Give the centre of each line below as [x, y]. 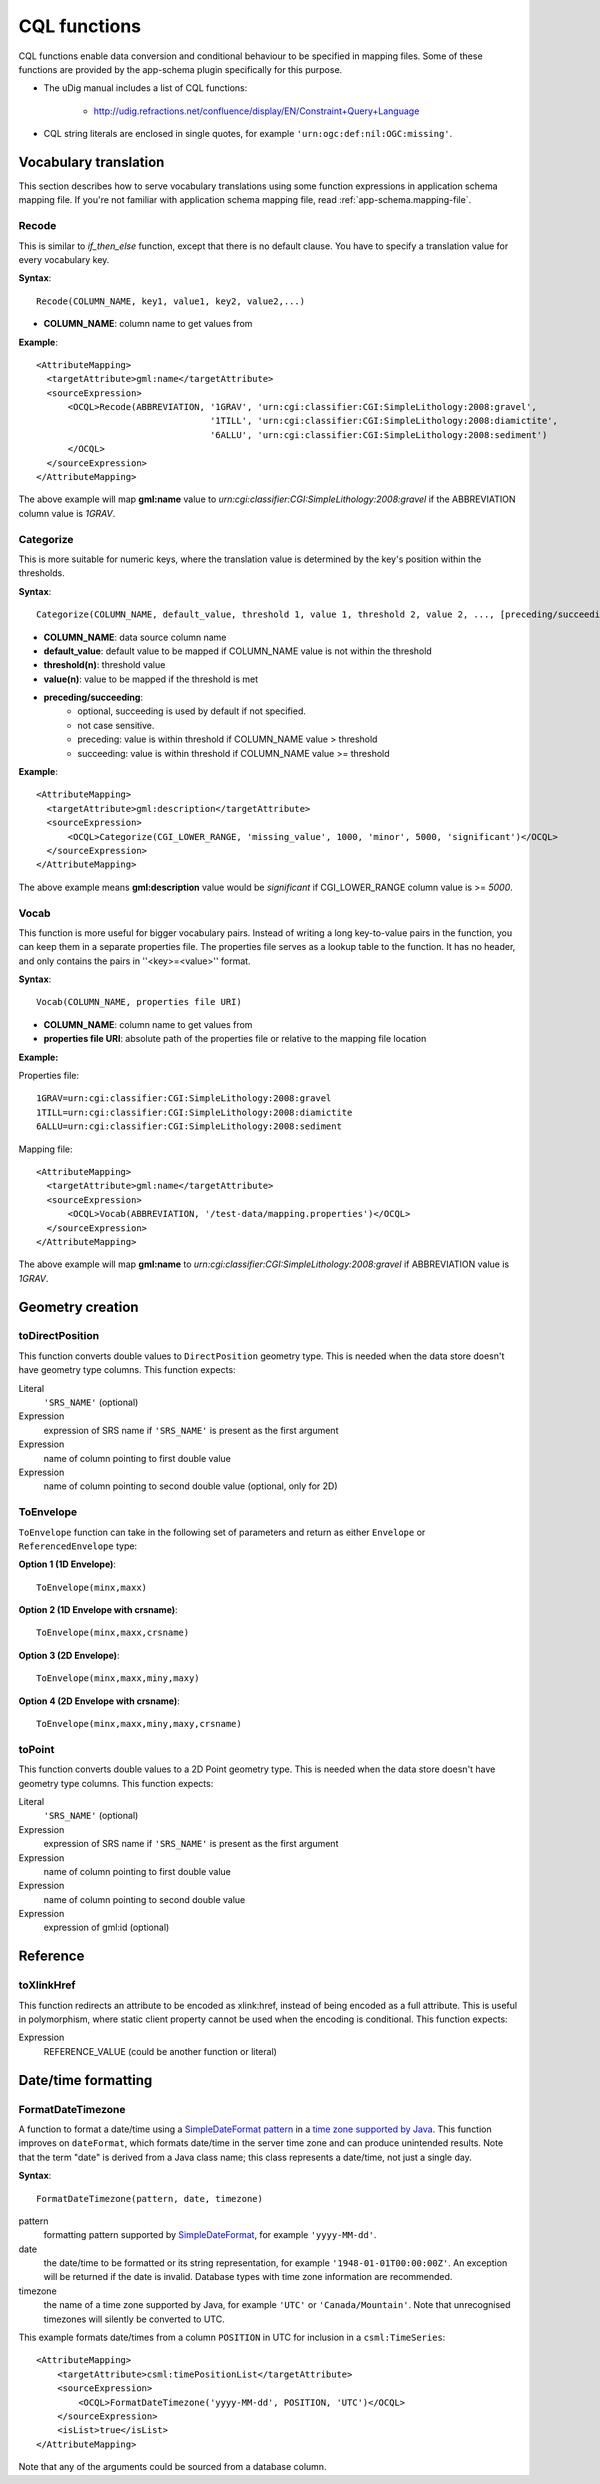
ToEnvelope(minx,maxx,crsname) [113, 1633]
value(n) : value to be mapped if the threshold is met [151, 679]
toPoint [36, 1749]
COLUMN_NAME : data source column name [135, 637]
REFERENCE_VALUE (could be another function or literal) [160, 2051]
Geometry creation [78, 1306]
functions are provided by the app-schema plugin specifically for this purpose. [180, 69]
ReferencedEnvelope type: [78, 1546]
